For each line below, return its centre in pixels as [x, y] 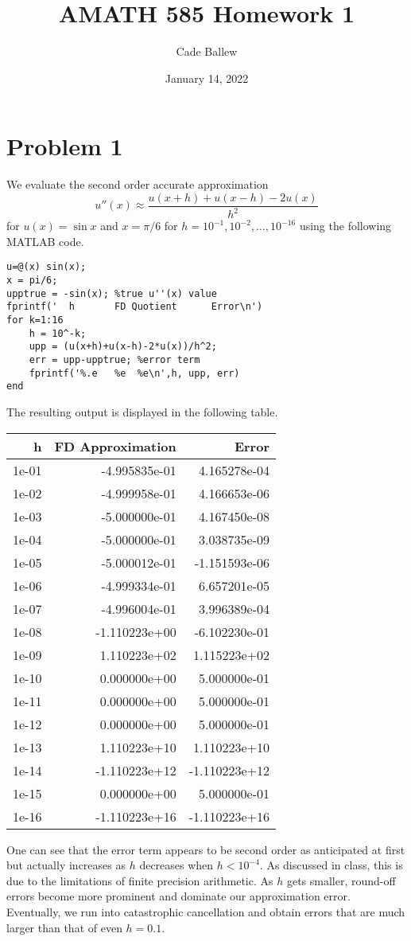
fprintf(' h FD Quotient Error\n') [135, 307]
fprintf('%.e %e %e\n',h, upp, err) [134, 373]
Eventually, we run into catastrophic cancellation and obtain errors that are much [206, 911]
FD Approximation [115, 446]
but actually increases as [66, 865]
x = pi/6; [32, 281]
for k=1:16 [35, 320]
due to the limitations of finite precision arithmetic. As [140, 880]
